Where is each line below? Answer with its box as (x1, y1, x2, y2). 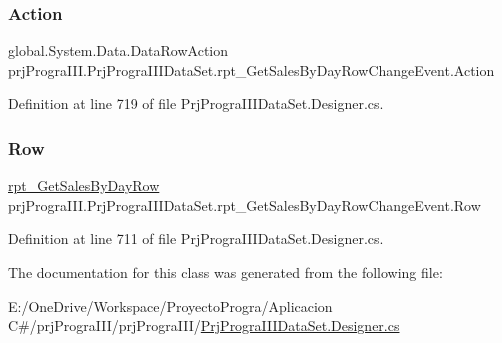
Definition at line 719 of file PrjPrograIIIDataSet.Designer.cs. (8, 93, 384, 114)
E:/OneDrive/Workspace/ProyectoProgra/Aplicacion (8, 295, 333, 316)
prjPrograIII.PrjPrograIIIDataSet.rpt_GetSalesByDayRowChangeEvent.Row (8, 194, 481, 215)
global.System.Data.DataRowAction (8, 40, 229, 61)
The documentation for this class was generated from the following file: (8, 262, 443, 282)
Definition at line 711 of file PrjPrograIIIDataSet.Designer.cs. (8, 228, 384, 249)
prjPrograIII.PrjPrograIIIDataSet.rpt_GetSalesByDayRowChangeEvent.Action (8, 59, 495, 80)
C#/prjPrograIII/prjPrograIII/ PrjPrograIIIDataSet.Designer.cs (8, 315, 400, 336)
